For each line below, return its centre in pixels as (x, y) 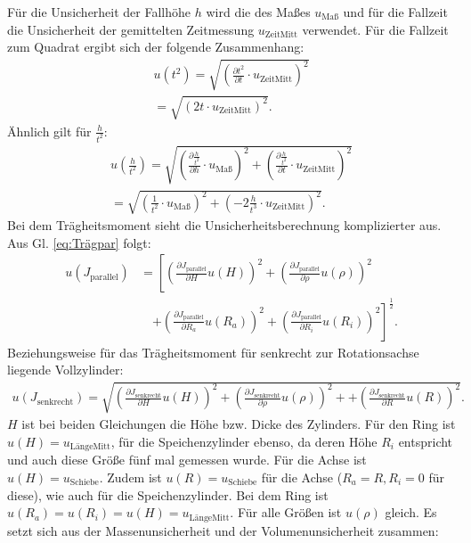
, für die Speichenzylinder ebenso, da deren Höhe (244, 441)
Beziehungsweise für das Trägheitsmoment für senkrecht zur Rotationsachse (213, 352)
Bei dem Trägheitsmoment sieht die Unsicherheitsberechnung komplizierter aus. (224, 224)
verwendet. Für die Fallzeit (375, 29)
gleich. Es (411, 512)
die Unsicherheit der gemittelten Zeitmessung (131, 29)
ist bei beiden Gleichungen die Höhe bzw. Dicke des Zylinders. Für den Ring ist (239, 424)
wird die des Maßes (258, 12)
